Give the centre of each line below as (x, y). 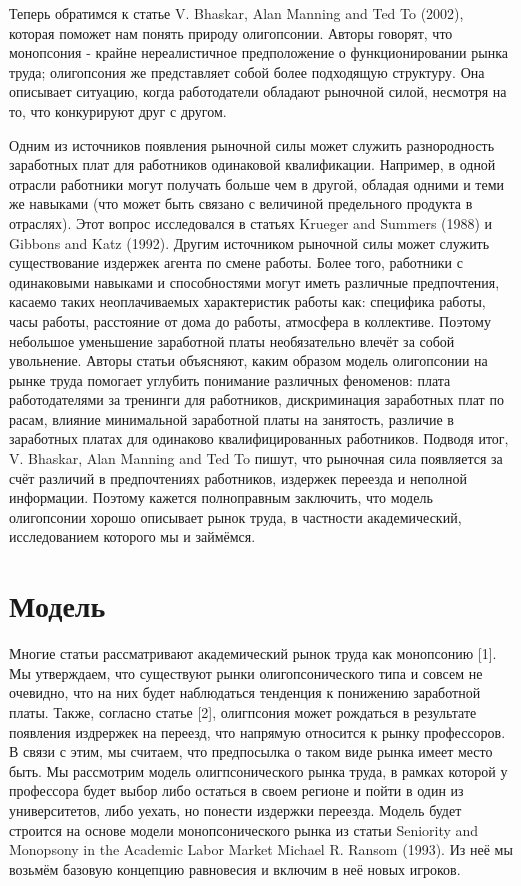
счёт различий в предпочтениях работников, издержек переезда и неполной (238, 477)
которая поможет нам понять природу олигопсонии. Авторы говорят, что (231, 32)
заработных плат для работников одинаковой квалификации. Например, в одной (252, 164)
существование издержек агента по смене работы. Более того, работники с (236, 262)
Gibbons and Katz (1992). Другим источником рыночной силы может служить (249, 242)
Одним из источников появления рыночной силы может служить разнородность (252, 144)
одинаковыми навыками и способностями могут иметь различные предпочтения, (254, 281)
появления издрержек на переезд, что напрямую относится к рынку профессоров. (257, 731)
